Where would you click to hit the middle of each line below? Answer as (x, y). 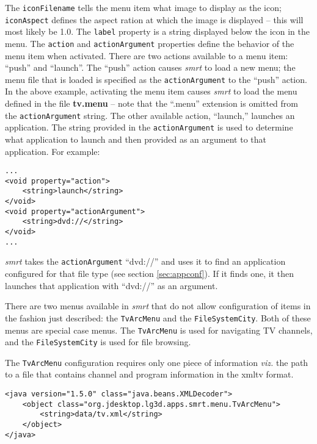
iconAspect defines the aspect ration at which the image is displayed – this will (154, 19)
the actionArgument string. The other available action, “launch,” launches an (150, 115)
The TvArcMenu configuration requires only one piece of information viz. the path (157, 362)
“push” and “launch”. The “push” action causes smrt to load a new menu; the (150, 67)
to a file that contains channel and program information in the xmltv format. (149, 374)
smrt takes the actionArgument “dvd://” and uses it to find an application (145, 261)
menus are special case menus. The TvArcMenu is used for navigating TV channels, (159, 330)
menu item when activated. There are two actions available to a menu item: (147, 55)
